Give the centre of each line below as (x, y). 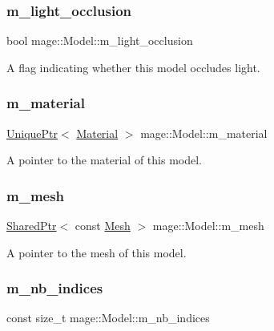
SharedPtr (32, 226)
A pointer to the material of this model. (104, 160)
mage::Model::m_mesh (208, 226)
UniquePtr (32, 133)
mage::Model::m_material (204, 133)
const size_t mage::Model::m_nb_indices (108, 318)
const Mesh (103, 226)
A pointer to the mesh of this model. (97, 252)
